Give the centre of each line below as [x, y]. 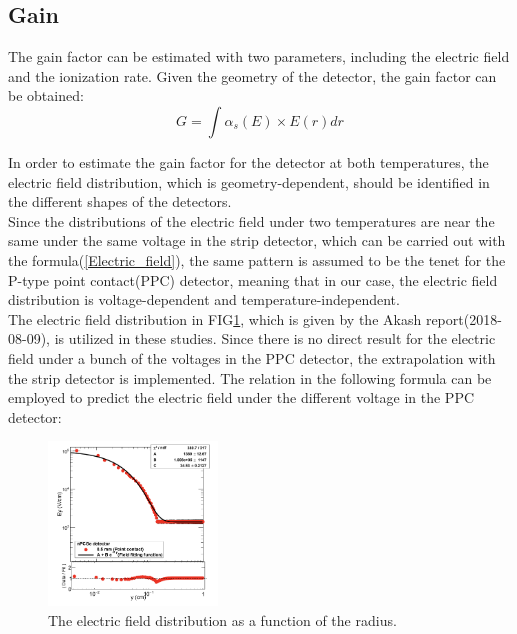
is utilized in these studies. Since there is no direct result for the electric [275, 338]
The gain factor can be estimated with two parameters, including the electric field [259, 56]
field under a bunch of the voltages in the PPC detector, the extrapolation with [252, 357]
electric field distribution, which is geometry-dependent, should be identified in [249, 181]
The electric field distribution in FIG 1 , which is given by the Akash [215, 318]
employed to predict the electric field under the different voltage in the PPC [241, 397]
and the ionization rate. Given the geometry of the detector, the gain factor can [252, 75]
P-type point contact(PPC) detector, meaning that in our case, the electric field [253, 279]
